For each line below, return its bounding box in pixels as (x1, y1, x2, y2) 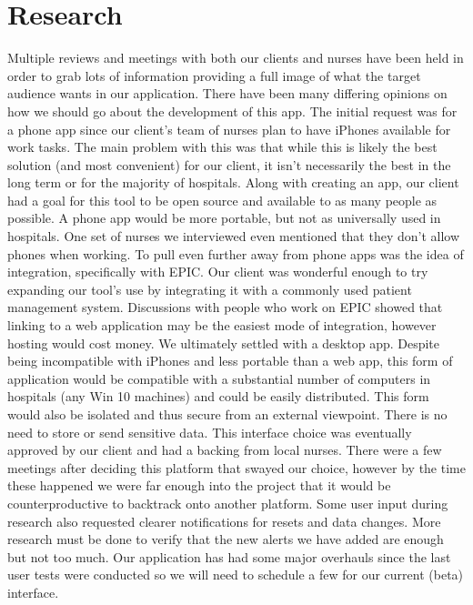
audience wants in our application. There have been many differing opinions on (7, 84, 448, 103)
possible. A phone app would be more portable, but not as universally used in (7, 208, 441, 227)
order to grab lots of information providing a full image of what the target (7, 66, 421, 85)
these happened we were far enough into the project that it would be (7, 476, 391, 495)
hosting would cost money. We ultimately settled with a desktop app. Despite (7, 333, 440, 352)
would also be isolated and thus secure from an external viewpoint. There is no (7, 405, 448, 423)
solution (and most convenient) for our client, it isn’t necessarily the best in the (7, 155, 451, 174)
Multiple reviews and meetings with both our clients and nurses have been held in (7, 48, 464, 67)
